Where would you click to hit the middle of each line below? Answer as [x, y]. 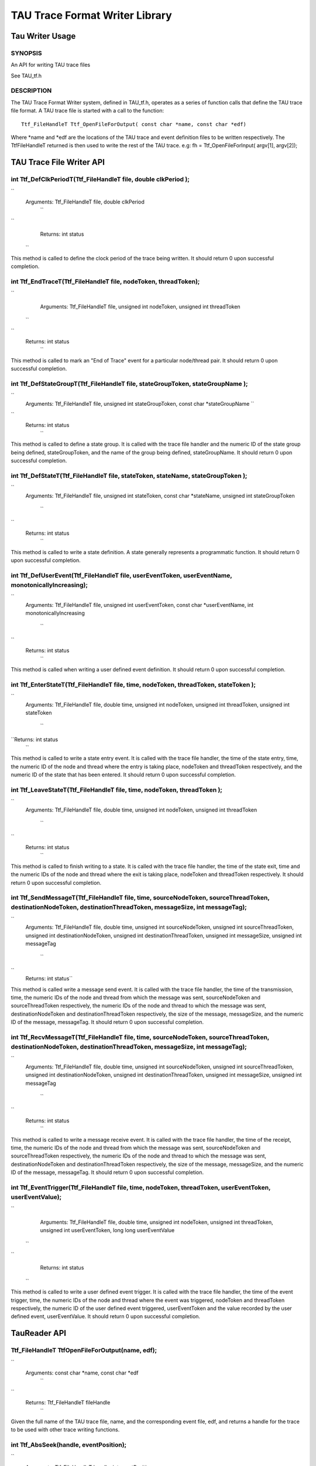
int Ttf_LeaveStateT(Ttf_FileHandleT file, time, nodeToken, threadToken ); [116, 790]
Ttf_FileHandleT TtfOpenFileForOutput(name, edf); [84, 1350]
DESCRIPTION [31, 91]
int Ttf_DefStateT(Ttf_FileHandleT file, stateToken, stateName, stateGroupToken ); [129, 476]
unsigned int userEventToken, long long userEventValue [107, 1230]
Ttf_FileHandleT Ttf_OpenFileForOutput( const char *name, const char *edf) [134, 124]
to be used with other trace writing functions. [65, 1430]
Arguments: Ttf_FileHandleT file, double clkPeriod [85, 202]
